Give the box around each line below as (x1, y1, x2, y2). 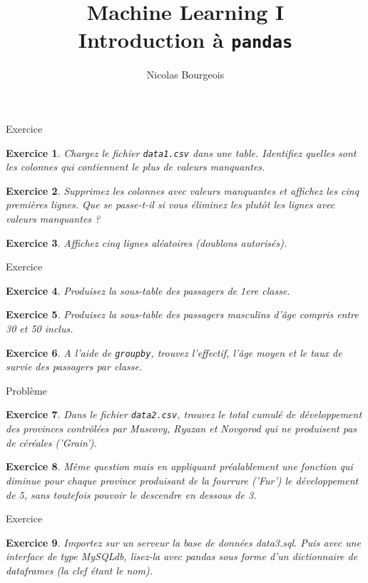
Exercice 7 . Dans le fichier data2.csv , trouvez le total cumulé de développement (6, 407, 362, 422)
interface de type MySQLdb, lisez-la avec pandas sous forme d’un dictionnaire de (6, 549, 358, 564)
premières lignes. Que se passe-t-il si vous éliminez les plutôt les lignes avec (6, 197, 335, 212)
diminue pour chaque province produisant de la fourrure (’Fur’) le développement (6, 472, 359, 487)
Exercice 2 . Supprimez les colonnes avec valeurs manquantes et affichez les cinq (6, 183, 359, 198)
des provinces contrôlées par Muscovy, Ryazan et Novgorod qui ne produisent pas (6, 421, 357, 436)
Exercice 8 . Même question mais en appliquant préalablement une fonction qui (6, 459, 353, 474)
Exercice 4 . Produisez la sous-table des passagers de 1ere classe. (6, 283, 290, 298)
